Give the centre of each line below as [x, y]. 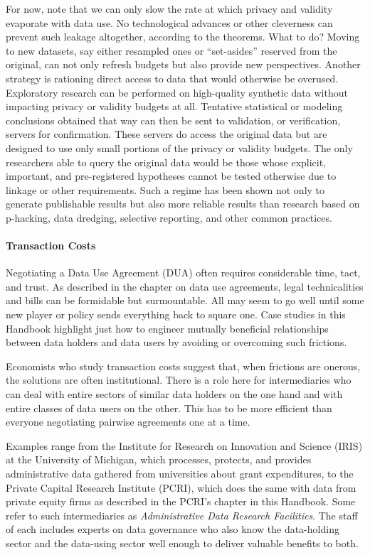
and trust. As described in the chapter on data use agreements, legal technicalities [185, 286]
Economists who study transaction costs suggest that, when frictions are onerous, [183, 366]
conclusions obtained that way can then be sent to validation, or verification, [173, 120]
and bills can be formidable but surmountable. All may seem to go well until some [185, 300]
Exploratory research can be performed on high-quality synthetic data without [177, 92]
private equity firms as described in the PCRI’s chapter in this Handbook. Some [181, 501]
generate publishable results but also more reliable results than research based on [183, 204]
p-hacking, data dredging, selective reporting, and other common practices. [169, 217]
